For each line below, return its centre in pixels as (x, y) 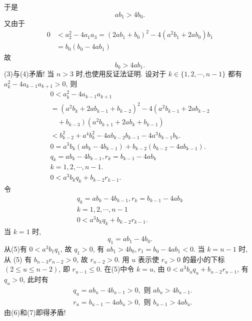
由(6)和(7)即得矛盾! (35, 312)
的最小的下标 (204, 259)
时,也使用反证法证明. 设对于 (121, 74)
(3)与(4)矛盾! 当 (29, 74)
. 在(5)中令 (117, 269)
